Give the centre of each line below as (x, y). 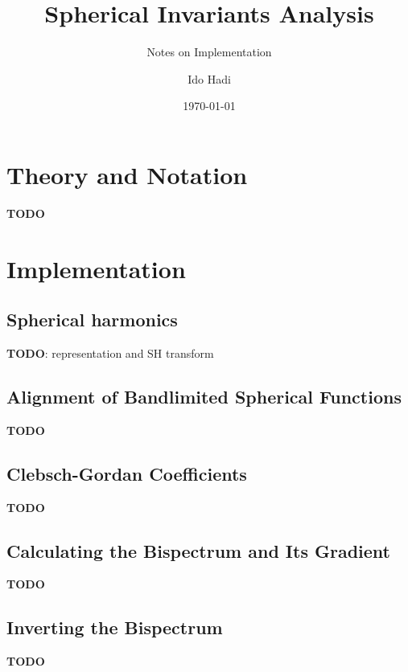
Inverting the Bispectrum (115, 627)
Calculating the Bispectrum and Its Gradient (198, 550)
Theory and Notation (127, 174)
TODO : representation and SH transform (110, 353)
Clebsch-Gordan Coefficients (127, 473)
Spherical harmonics (92, 320)
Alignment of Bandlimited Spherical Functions (204, 396)
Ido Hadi (209, 78)
